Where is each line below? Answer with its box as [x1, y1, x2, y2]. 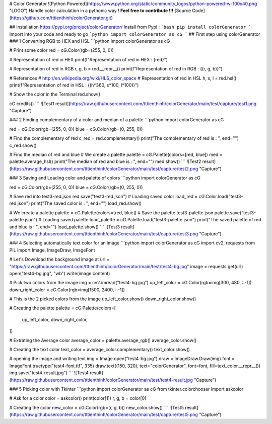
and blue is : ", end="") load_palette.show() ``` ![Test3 [9, 224, 120, 230]
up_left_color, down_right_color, [22, 316, 88, 322]
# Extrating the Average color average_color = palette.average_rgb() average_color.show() [9, 337, 197, 343]
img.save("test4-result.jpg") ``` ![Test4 [9, 370, 89, 376]
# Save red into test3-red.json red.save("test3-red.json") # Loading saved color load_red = [9, 193, 198, 199]
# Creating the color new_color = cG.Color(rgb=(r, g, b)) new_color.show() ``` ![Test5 [9, 404, 184, 410]
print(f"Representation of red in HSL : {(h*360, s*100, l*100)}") [9, 82, 139, 88]
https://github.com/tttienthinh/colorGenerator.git [11, 15, 111, 21]
